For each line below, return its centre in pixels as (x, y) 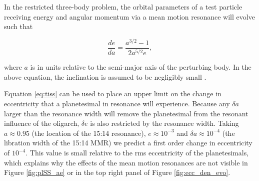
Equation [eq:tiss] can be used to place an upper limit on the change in (113, 94)
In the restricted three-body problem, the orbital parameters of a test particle (123, 7)
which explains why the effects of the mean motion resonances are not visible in (126, 162)
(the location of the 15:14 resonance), (89, 133)
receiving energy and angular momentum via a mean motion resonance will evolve (129, 16)
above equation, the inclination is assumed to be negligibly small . (105, 76)
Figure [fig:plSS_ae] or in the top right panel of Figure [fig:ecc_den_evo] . (117, 172)
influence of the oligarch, (42, 123)
